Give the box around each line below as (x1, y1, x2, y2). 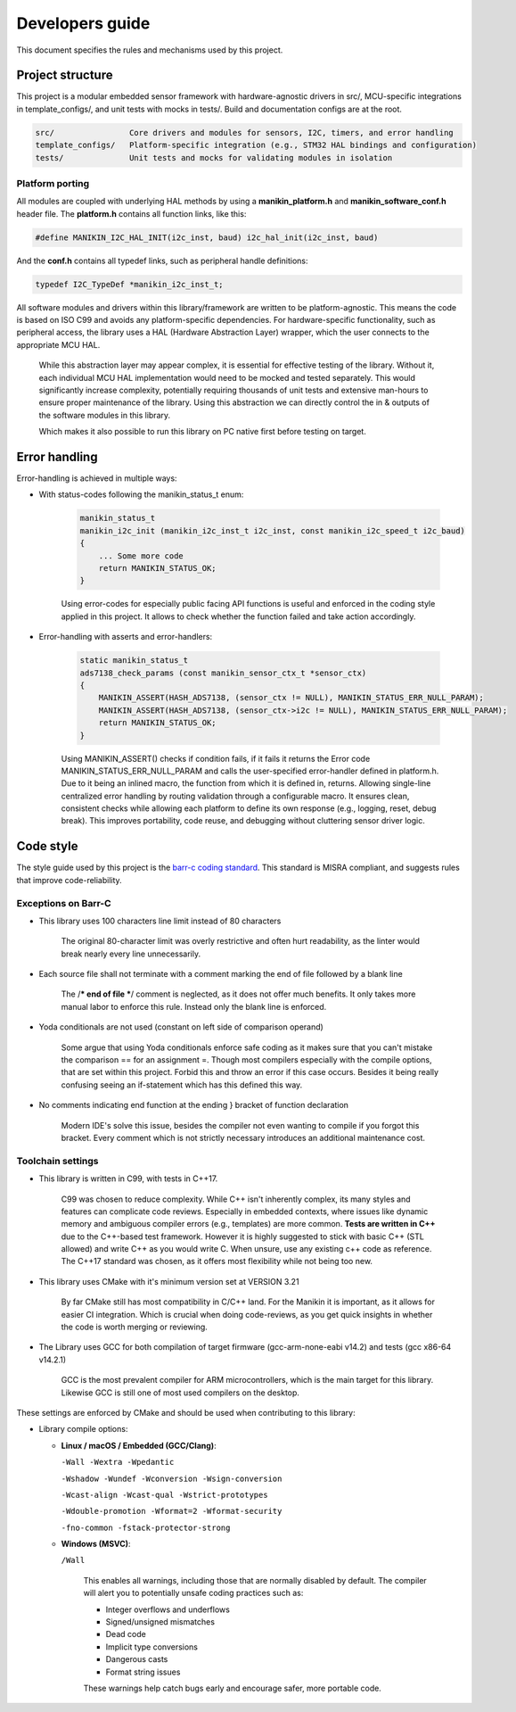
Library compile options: (38, 1424, 128, 1435)
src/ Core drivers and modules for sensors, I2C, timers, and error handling (35, 128, 454, 137)
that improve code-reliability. (16, 874, 122, 885)
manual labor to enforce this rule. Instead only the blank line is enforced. (61, 1001, 327, 1012)
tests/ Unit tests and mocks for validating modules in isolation (35, 153, 393, 162)
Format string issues (105, 1667, 181, 1677)
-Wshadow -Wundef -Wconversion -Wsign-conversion (61, 1473, 283, 1484)
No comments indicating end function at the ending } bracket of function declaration (38, 1100, 349, 1111)
